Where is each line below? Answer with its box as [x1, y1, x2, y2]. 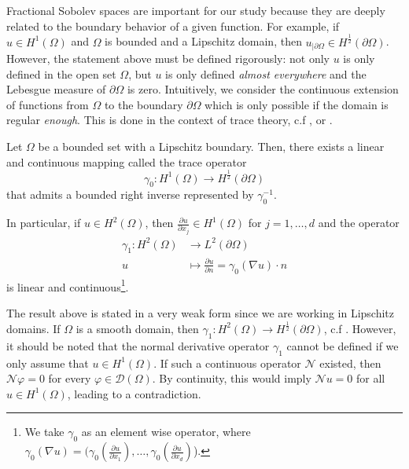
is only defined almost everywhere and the [165, 65, 367, 82]
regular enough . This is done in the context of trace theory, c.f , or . [6, 112, 333, 128]
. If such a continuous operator [153, 354, 301, 371]
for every [48, 370, 91, 387]
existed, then [319, 354, 381, 371]
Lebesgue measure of [6, 81, 106, 97]
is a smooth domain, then [76, 320, 199, 336]
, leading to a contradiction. [67, 385, 201, 401]
